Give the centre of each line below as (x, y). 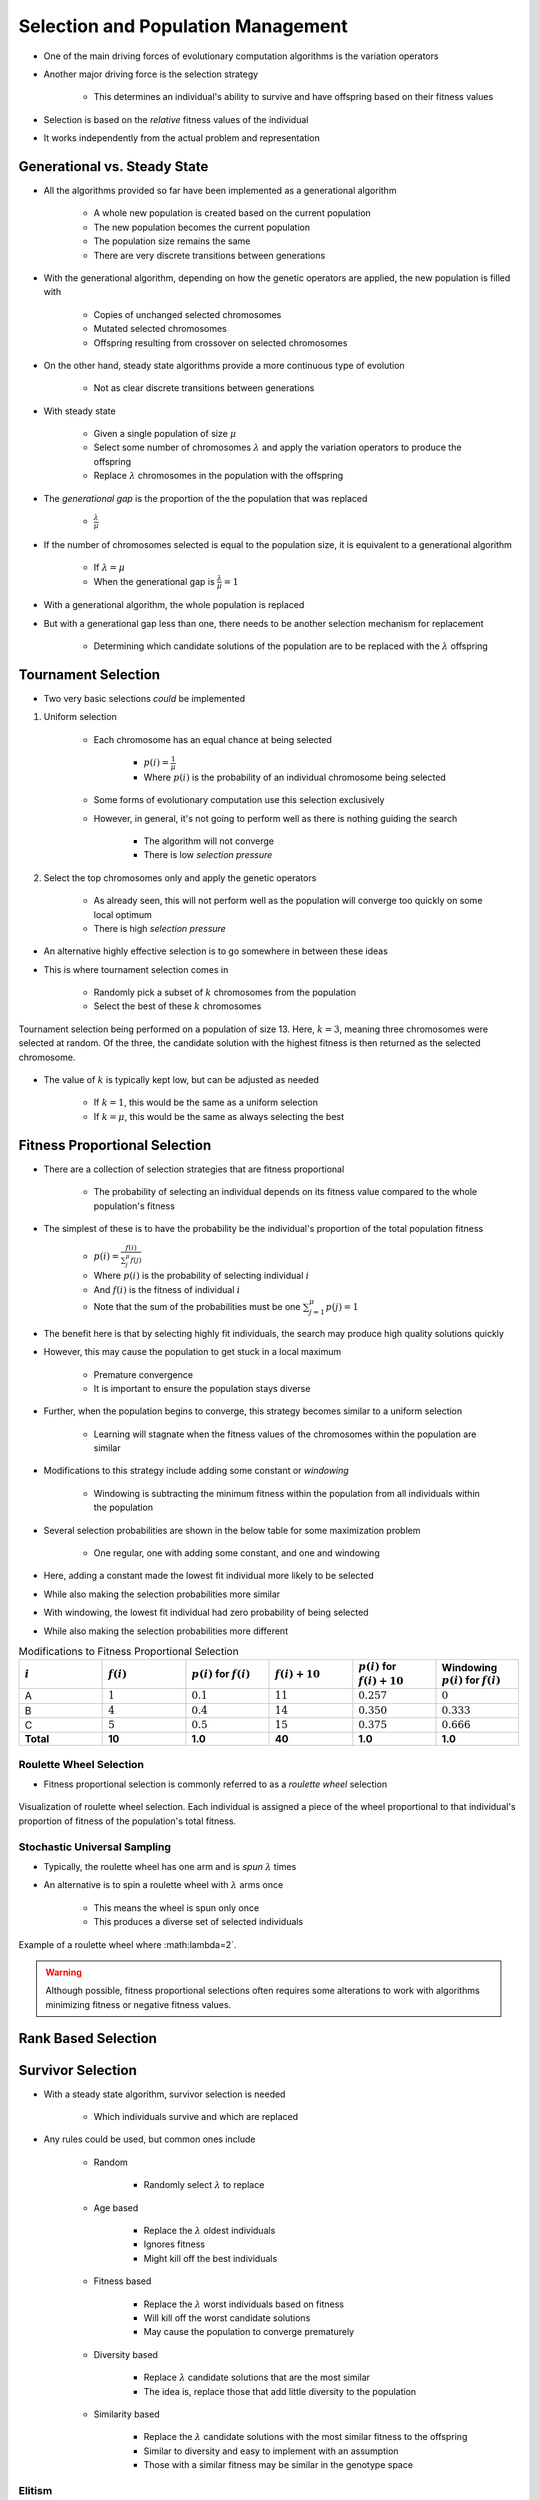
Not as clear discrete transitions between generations (204, 388)
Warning (63, 1972)
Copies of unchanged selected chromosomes (187, 314)
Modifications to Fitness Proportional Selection (128, 1652)
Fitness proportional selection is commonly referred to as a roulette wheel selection (215, 1784)
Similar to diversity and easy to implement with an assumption (271, 2451)
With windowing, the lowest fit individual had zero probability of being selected (206, 1612)
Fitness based (122, 2281)
